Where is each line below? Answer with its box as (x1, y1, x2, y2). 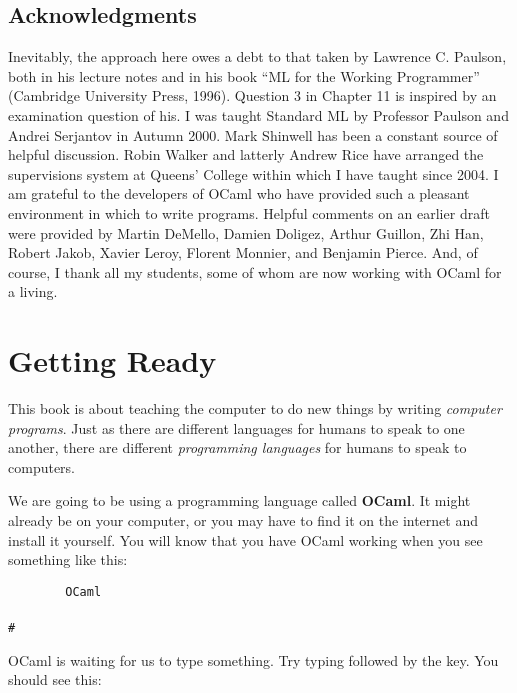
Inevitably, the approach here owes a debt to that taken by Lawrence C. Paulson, (8, 46, 507, 67)
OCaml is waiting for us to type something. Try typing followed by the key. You (8, 649, 499, 670)
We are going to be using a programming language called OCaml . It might (8, 490, 471, 511)
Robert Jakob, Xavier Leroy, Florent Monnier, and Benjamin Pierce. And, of (8, 242, 478, 263)
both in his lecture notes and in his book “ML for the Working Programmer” (8, 65, 480, 86)
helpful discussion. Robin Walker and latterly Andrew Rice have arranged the (8, 144, 484, 165)
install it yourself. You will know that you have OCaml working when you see (8, 529, 483, 550)
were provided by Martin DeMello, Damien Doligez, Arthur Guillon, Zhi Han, (8, 222, 484, 243)
